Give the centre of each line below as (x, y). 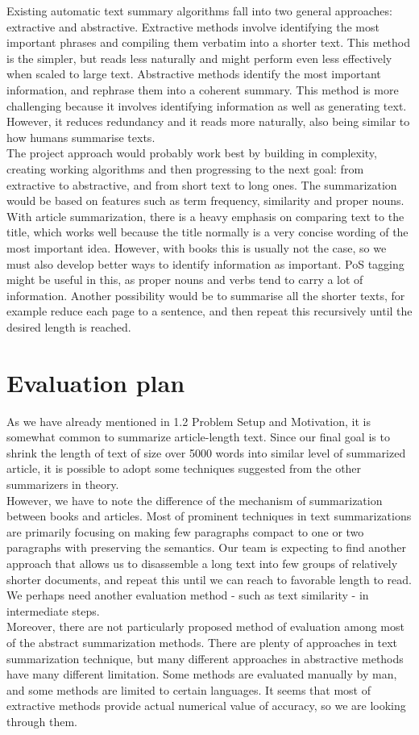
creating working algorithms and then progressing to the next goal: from (185, 168)
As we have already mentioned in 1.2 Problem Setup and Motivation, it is (189, 421)
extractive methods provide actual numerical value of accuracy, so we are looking (206, 706)
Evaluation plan (96, 382)
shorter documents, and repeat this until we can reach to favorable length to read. (209, 579)
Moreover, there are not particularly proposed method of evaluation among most (205, 626)
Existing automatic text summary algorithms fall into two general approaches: (199, 10)
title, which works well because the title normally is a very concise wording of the (207, 232)
